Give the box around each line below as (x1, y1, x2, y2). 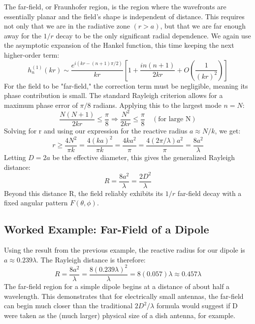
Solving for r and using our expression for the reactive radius (4, 125, 188, 135)
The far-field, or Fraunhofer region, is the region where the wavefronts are (4, 1, 226, 11)
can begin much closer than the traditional (4, 300, 133, 311)
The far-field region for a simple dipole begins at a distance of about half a (4, 281, 230, 291)
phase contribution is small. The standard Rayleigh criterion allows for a (4, 90, 223, 100)
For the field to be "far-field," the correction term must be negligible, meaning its (4, 80, 248, 91)
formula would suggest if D (156, 300, 238, 311)
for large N (158, 116, 191, 123)
